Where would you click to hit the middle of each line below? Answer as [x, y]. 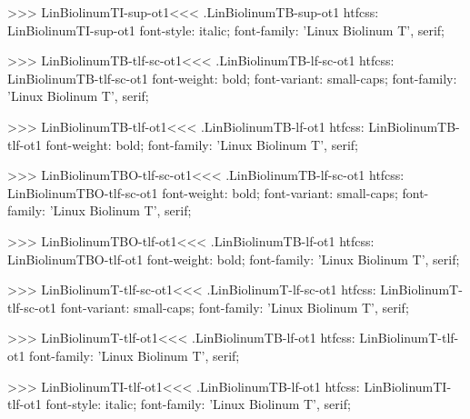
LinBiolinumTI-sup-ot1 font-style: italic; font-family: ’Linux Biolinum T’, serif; [226, 30]
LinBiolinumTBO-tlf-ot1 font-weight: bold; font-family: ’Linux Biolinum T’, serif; [234, 259]
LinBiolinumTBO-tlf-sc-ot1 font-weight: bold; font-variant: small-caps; [203, 192]
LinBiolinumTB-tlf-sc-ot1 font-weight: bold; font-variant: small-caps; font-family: [232, 78]
